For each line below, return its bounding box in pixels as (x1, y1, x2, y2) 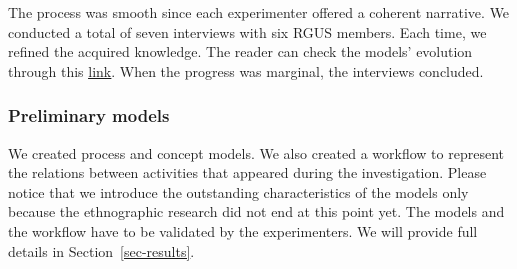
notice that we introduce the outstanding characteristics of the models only (8, 181, 469, 202)
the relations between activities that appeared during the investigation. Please (8, 162, 487, 183)
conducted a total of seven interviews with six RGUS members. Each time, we (8, 21, 487, 42)
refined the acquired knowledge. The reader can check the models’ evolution (8, 41, 473, 62)
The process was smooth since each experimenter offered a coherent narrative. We (8, 2, 510, 22)
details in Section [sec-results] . (8, 240, 195, 261)
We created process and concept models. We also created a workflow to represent (8, 142, 504, 163)
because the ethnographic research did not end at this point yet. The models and (8, 201, 505, 222)
